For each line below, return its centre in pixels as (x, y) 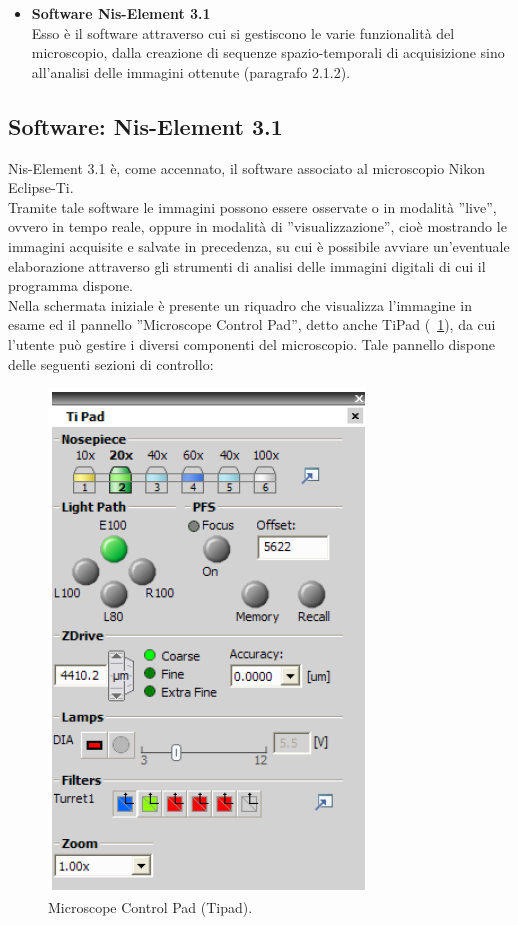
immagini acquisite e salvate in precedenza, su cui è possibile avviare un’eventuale (259, 245)
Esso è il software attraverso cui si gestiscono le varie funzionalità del (243, 32)
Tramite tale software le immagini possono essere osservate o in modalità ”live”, (252, 206)
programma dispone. (71, 285)
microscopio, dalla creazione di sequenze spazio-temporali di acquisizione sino (268, 52)
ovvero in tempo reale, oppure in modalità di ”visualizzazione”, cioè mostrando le (257, 226)
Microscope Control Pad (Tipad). (150, 906)
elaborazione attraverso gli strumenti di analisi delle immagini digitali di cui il (247, 265)
